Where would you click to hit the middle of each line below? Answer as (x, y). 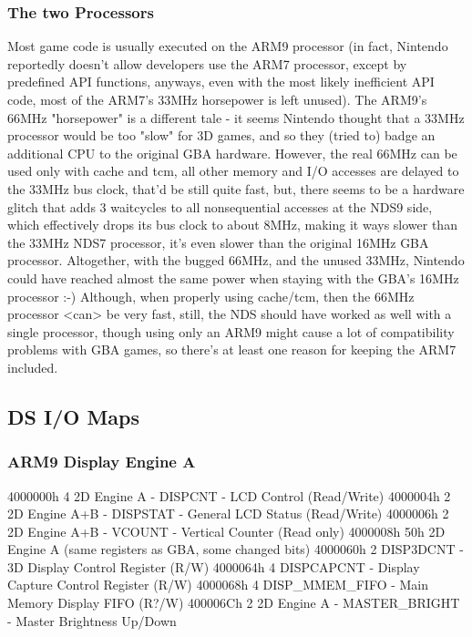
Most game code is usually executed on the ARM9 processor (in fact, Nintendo (228, 46)
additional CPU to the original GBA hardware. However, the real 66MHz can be (232, 153)
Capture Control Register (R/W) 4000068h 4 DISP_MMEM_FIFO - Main (218, 585)
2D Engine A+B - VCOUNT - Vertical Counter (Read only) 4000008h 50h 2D (226, 531)
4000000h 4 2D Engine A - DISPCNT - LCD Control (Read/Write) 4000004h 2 (229, 495)
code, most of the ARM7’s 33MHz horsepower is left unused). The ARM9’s (217, 99)
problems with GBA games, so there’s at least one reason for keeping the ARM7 (232, 349)
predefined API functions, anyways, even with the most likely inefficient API (221, 82)
